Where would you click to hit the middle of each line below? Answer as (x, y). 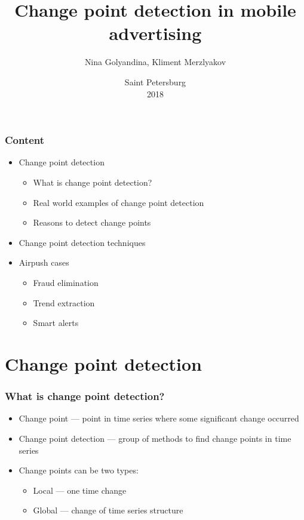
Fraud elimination (66, 282)
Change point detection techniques (82, 242)
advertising (155, 33)
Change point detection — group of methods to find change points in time (155, 438)
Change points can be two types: (79, 470)
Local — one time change (80, 490)
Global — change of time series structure (108, 510)
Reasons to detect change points (92, 222)
